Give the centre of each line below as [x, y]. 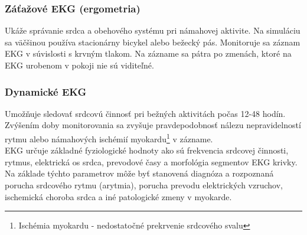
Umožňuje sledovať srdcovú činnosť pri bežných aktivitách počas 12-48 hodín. [145, 113]
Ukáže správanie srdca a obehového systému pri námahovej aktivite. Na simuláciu [153, 30]
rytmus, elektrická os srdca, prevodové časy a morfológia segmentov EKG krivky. [151, 161]
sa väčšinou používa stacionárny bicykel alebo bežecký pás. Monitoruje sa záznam [153, 42]
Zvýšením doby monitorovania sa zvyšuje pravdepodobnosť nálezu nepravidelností [153, 125]
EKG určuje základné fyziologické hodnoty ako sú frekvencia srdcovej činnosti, [147, 150]
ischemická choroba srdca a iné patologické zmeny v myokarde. [118, 196]
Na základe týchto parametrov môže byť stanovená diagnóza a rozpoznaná [139, 173]
